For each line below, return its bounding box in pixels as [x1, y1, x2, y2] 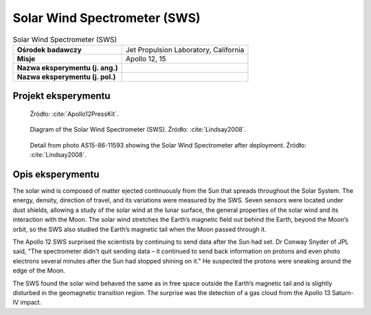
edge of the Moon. [12, 266, 65, 275]
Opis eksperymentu [12, 168, 100, 180]
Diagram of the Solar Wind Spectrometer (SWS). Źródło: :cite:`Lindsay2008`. [30, 126, 247, 134]
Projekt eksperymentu [12, 90, 111, 102]
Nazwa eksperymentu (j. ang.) [16, 62, 118, 72]
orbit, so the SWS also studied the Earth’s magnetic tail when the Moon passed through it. [12, 225, 267, 233]
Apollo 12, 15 [125, 54, 166, 63]
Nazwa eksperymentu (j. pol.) [16, 72, 116, 82]
